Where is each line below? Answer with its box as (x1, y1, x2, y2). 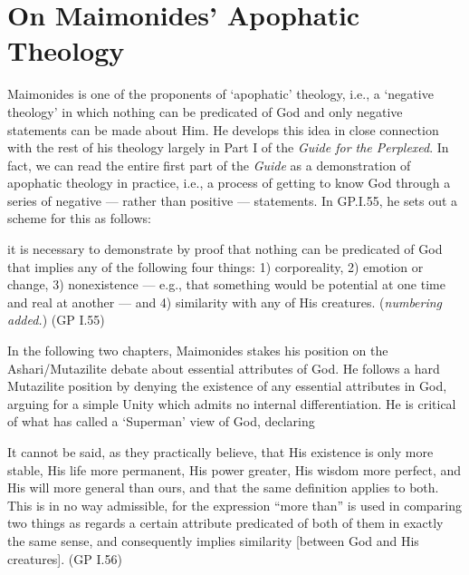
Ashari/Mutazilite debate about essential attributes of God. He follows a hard (7, 358, 440, 377)
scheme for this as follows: (7, 209, 151, 228)
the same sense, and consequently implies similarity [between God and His (7, 531, 419, 550)
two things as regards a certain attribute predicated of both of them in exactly (7, 513, 444, 532)
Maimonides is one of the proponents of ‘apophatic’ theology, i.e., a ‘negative (7, 84, 434, 103)
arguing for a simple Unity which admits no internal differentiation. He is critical (7, 394, 456, 413)
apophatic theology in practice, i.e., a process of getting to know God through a (7, 173, 451, 192)
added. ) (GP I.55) (7, 310, 105, 329)
